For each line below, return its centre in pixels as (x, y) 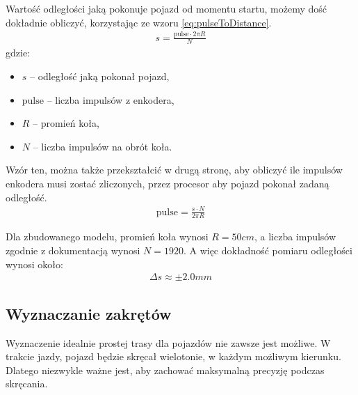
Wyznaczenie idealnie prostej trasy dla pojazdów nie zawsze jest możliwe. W (168, 342)
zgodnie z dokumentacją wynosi (73, 250)
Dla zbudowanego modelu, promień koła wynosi (107, 237)
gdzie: (18, 53)
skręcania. (27, 384)
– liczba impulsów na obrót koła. (103, 146)
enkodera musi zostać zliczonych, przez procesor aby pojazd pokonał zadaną (168, 183)
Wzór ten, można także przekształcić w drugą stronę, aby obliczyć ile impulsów (174, 170)
